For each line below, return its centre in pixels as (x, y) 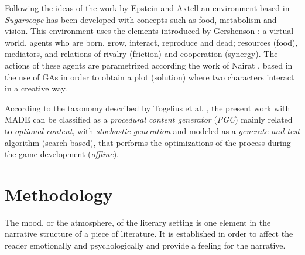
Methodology (59, 194)
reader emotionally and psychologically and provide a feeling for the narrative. (145, 245)
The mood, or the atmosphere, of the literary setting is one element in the (138, 222)
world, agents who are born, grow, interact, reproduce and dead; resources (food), (151, 42)
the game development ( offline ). (62, 154)
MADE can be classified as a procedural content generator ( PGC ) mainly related (149, 119)
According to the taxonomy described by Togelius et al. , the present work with (148, 108)
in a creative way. (36, 88)
